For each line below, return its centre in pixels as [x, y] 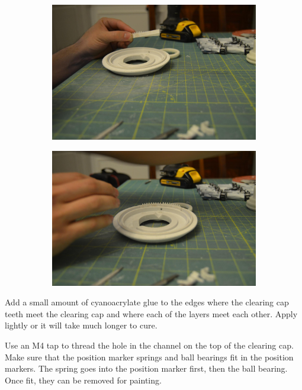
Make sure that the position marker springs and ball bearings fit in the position [149, 357]
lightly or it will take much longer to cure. [81, 325]
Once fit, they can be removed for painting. [83, 380]
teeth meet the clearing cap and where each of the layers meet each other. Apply [151, 313]
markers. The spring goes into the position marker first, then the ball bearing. [146, 368]
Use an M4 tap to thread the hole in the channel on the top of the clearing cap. [149, 345]
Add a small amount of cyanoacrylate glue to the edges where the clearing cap [147, 302]
